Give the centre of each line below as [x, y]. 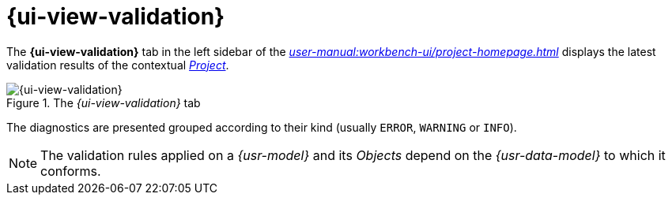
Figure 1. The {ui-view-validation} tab [104, 102]
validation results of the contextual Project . [118, 65]
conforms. [71, 171]
